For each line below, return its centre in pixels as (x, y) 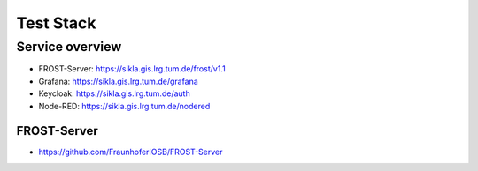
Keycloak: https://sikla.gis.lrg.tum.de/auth (114, 93)
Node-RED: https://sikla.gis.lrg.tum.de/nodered (124, 106)
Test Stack (56, 23)
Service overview (69, 47)
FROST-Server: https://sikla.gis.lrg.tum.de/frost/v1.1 (132, 69)
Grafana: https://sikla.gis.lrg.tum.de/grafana (118, 81)
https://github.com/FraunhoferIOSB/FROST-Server (131, 152)
